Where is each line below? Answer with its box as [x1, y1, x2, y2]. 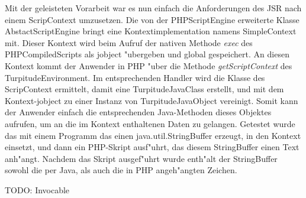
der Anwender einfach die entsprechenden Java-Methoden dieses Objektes [5, 106, 272, 118]
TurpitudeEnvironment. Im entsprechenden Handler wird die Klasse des [5, 71, 265, 83]
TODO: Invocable [5, 183, 70, 196]
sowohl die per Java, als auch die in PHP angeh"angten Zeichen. [5, 164, 237, 176]
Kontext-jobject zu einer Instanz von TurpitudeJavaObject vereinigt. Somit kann [5, 94, 298, 106]
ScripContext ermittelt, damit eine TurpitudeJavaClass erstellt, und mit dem [5, 83, 284, 95]
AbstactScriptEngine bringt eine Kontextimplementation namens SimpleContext [5, 25, 297, 37]
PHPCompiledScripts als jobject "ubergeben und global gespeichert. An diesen [5, 48, 289, 60]
